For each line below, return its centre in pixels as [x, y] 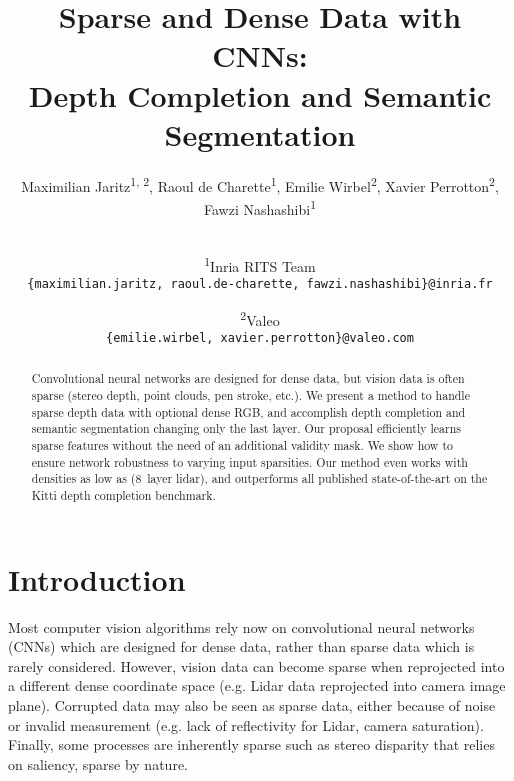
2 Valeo [260, 318]
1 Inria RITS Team [260, 264]
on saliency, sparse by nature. [98, 763]
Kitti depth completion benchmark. [123, 494]
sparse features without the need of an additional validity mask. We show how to [242, 445]
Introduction [97, 578]
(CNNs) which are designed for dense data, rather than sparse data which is [241, 646]
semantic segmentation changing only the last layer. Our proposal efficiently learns [246, 428]
